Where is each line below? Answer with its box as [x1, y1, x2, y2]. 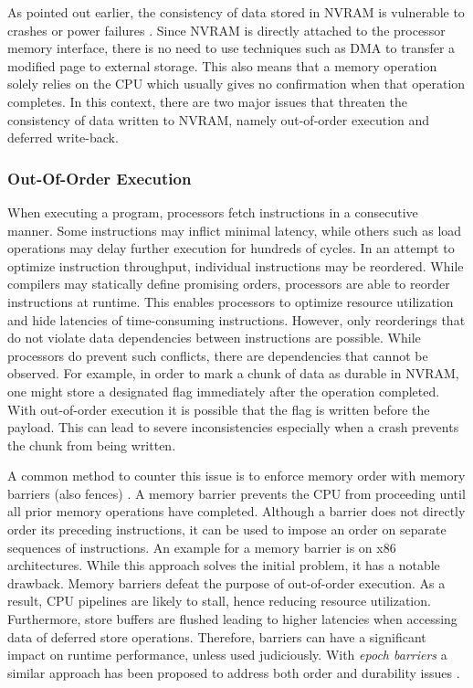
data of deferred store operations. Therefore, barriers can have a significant [7, 627, 426, 646]
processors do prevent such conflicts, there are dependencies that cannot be [7, 345, 428, 365]
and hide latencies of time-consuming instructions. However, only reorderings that [7, 310, 466, 329]
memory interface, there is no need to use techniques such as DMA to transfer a [7, 38, 456, 58]
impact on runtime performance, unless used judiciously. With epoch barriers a [7, 645, 447, 664]
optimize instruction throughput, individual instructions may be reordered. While [7, 256, 464, 275]
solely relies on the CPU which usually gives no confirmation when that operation [7, 74, 466, 93]
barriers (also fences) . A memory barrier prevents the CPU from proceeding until [7, 483, 466, 503]
